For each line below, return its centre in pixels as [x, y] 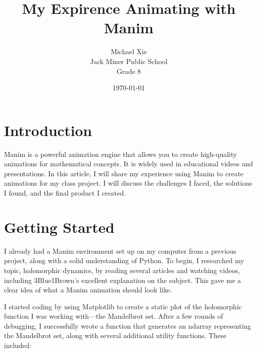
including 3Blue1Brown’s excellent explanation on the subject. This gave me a [123, 280]
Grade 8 [129, 71]
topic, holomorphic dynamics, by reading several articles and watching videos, [122, 270]
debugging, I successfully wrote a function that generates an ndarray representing [128, 325]
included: [18, 345]
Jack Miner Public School [129, 61]
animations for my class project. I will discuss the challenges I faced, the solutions [128, 183]
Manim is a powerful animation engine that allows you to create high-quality [121, 154]
